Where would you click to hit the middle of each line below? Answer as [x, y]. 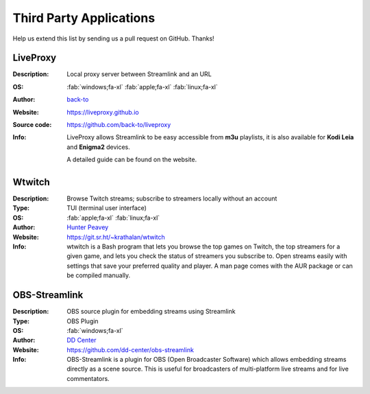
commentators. [88, 378]
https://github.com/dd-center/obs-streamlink [131, 349]
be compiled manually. [99, 275]
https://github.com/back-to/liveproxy [119, 125]
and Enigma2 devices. [98, 147]
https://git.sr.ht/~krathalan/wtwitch [116, 237]
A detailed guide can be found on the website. [132, 160]
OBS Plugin [83, 321]
